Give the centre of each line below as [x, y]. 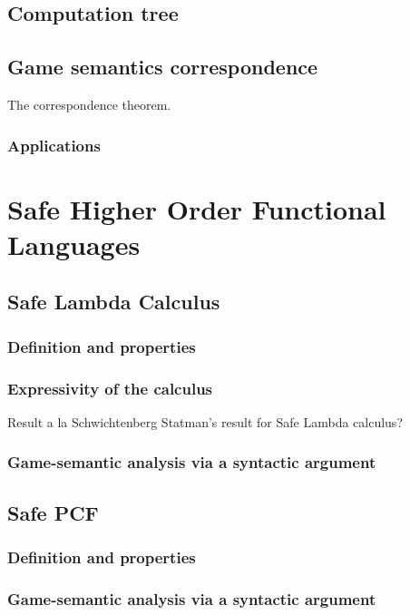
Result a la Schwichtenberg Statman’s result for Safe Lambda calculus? [205, 421]
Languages [74, 244]
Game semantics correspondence [163, 67]
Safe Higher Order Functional [197, 208]
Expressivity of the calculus [110, 388]
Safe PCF [53, 512]
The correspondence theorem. [89, 104]
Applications [54, 145]
